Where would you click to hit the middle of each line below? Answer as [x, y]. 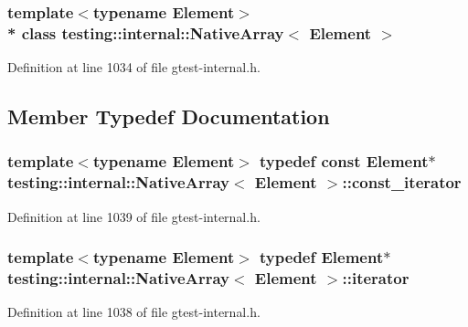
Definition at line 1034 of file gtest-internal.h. [134, 67]
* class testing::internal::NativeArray [146, 32]
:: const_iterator [402, 182]
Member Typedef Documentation [169, 116]
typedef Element [322, 257]
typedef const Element [344, 161]
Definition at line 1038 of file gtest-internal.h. [134, 312]
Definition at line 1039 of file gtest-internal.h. [134, 216]
